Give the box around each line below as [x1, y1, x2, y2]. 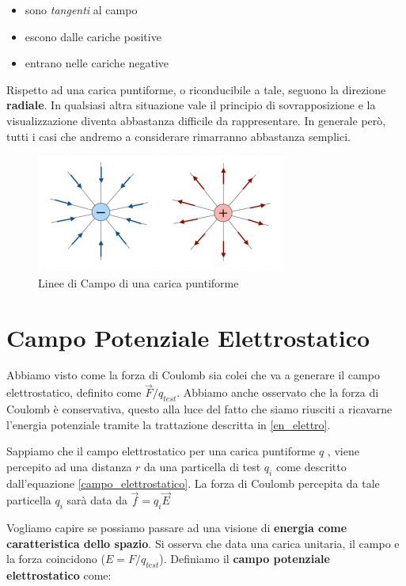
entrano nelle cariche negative [25, 55, 169, 71]
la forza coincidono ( [6, 550, 105, 567]
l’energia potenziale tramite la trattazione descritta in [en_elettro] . [6, 416, 331, 432]
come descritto [275, 458, 347, 474]
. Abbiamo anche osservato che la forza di [176, 384, 379, 401]
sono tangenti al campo [25, 2, 138, 17]
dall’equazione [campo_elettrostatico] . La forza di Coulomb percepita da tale [6, 474, 380, 491]
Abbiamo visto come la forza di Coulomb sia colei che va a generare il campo [6, 367, 380, 383]
